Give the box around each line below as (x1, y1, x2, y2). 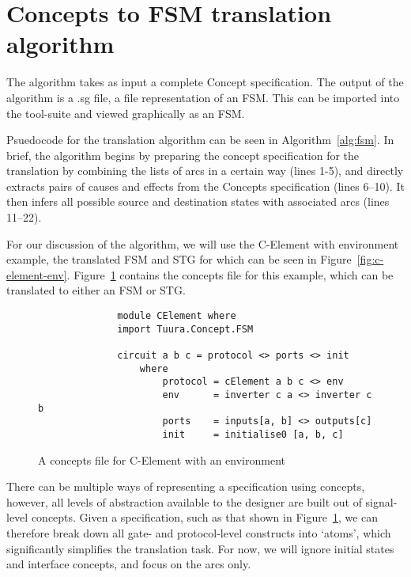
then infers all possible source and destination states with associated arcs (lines (6, 193, 390, 210)
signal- (365, 493, 398, 510)
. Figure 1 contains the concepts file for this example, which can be (66, 266, 394, 283)
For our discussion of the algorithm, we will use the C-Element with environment (6, 235, 399, 252)
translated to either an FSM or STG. (6, 282, 186, 298)
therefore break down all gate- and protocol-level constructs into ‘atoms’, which (6, 524, 391, 541)
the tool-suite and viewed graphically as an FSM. (6, 104, 245, 121)
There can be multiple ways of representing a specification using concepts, (6, 478, 365, 495)
